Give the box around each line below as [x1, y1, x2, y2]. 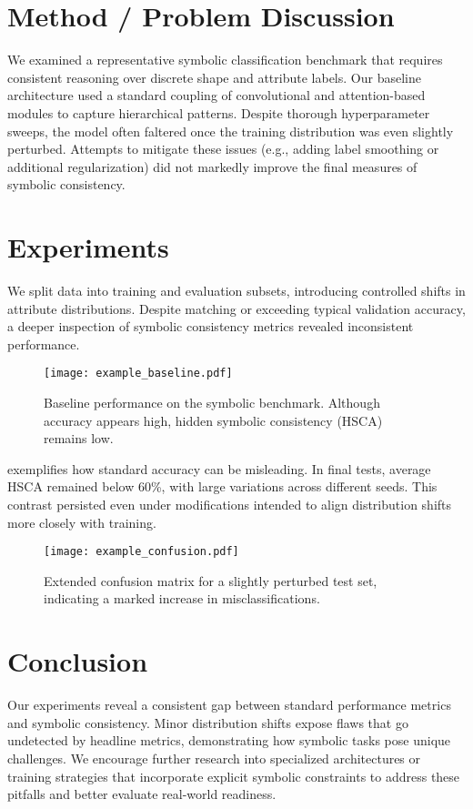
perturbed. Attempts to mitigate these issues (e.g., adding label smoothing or [7, 139, 439, 158]
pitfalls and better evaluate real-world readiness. [7, 784, 277, 804]
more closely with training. [7, 512, 156, 531]
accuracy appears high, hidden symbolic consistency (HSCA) [44, 410, 383, 430]
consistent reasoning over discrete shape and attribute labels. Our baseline [7, 67, 421, 86]
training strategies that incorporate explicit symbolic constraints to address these [7, 766, 460, 785]
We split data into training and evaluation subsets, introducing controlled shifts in [7, 281, 466, 299]
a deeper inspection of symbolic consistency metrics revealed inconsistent [7, 317, 414, 336]
